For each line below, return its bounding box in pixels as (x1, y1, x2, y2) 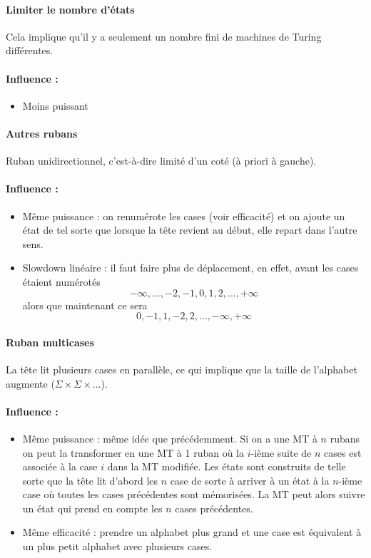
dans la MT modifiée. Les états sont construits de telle (107, 459, 346, 474)
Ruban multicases (6, 334, 94, 349)
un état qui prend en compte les (22, 500, 163, 515)
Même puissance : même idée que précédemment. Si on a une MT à (22, 430, 317, 445)
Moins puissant (22, 98, 88, 113)
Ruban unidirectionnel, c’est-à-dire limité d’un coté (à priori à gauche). (6, 153, 317, 168)
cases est (324, 445, 362, 460)
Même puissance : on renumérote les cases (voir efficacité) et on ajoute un (22, 208, 345, 223)
